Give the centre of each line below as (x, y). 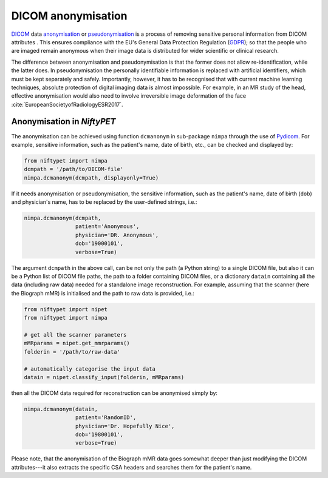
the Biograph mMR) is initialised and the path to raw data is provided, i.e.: (103, 293)
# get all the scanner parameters (75, 335)
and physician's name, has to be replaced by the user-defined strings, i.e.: (104, 202)
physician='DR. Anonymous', (117, 235)
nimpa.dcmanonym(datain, (61, 409)
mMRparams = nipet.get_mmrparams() (77, 343)
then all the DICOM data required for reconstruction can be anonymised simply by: (114, 393)
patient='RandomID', (106, 418)
